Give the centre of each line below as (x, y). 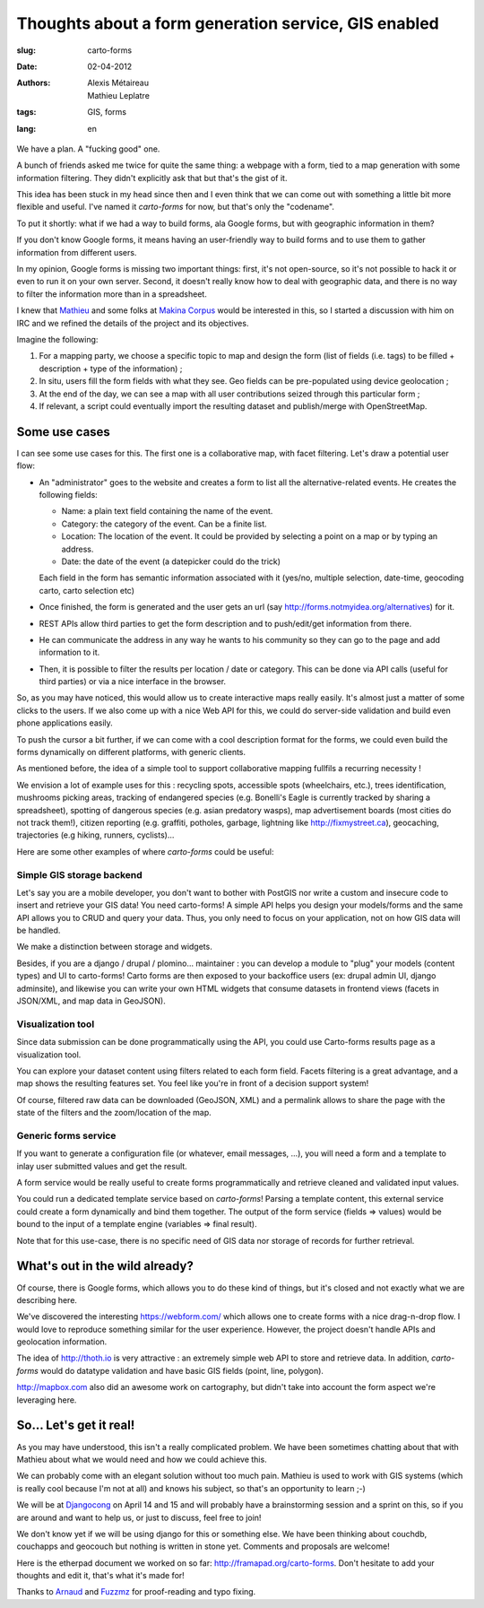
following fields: (68, 495)
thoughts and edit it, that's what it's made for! (101, 1576)
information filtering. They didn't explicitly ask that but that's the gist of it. (152, 178)
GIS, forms (107, 112)
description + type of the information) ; (111, 369)
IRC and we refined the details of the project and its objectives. (133, 323)
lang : (26, 128)
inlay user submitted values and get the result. (102, 1166)
